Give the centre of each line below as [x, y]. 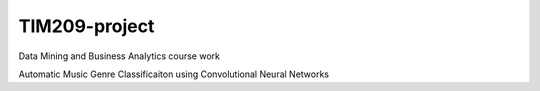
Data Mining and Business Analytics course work [119, 56]
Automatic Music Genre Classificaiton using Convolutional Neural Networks [174, 74]
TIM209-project [86, 26]
